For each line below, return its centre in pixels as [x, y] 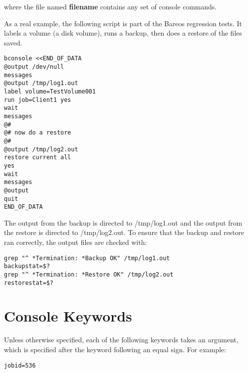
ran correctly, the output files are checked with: [75, 242]
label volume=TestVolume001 [50, 92]
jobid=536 [20, 365]
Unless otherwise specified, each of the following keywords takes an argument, [121, 340]
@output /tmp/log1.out [41, 83]
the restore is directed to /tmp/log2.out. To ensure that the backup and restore [124, 232]
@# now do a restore [38, 133]
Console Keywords [68, 316]
